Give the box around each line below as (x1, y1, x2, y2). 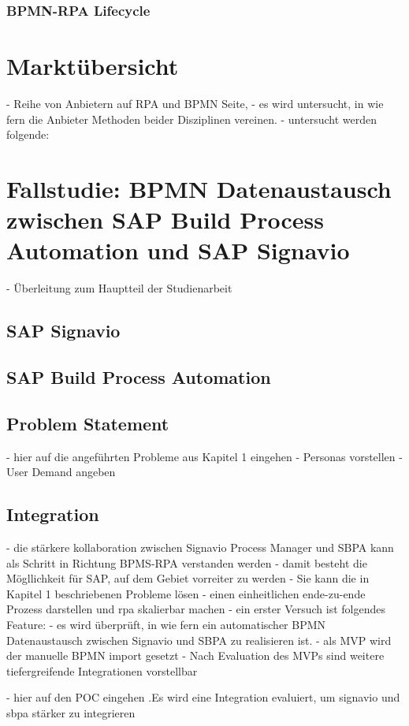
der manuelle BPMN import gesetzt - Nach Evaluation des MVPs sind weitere (6, 647, 385, 664)
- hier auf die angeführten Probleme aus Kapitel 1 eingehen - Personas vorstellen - (6, 448, 403, 464)
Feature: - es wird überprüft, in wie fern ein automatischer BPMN (6, 616, 326, 632)
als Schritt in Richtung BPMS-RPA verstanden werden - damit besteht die (6, 554, 367, 571)
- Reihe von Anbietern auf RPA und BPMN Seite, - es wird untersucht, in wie (6, 95, 384, 111)
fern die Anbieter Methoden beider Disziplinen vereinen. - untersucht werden (6, 110, 377, 127)
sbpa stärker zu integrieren (6, 704, 136, 720)
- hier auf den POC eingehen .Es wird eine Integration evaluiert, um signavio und (6, 689, 400, 706)
